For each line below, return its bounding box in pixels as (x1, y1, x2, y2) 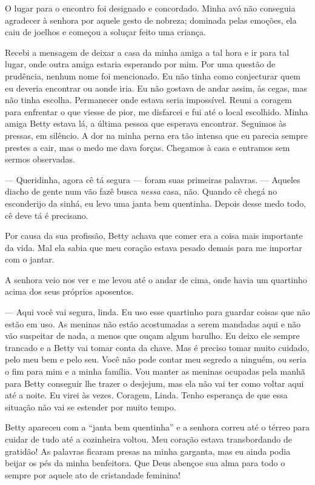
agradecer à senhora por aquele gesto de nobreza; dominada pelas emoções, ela (5, 13, 297, 26)
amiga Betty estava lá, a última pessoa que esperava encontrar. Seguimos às (5, 117, 287, 130)
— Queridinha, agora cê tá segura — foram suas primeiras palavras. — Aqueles (5, 173, 300, 186)
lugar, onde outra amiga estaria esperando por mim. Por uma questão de (5, 58, 276, 70)
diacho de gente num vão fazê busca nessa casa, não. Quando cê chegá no (5, 185, 277, 198)
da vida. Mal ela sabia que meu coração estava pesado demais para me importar (5, 241, 302, 253)
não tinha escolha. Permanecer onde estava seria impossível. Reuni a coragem (5, 93, 292, 106)
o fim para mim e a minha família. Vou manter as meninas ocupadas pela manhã (5, 365, 305, 378)
